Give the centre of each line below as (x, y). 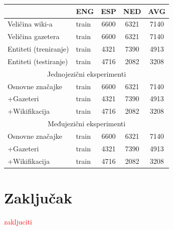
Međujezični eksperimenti (86, 124)
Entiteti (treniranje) (38, 49)
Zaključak (38, 197)
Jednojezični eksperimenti (87, 73)
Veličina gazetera (34, 36)
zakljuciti (18, 221)
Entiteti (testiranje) (38, 61)
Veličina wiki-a (30, 24)
